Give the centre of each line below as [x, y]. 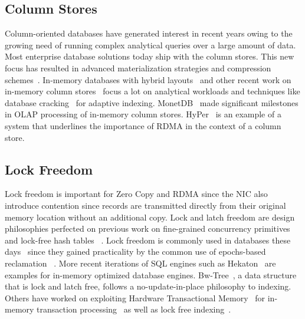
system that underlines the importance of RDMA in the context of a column [143, 125]
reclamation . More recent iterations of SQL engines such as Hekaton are [140, 263]
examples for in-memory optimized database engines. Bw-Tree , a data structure [151, 274]
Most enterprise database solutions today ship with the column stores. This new [150, 56]
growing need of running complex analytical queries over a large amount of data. [150, 45]
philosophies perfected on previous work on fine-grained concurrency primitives [147, 228]
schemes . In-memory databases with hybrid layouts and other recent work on [148, 79]
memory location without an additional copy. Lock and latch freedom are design [150, 217]
